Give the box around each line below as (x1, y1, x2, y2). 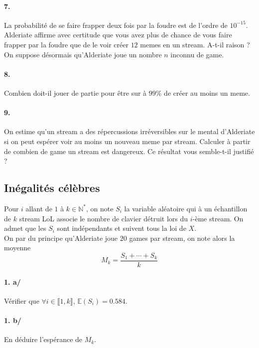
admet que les (4, 223, 46, 233)
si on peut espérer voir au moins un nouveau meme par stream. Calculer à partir (4, 136, 251, 146)
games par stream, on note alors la (129, 232, 235, 243)
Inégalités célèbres (4, 180, 100, 195)
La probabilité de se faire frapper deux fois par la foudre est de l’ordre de (4, 19, 228, 30)
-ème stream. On (192, 213, 244, 223)
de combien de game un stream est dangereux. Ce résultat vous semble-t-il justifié (4, 146, 254, 156)
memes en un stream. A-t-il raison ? (140, 39, 250, 49)
